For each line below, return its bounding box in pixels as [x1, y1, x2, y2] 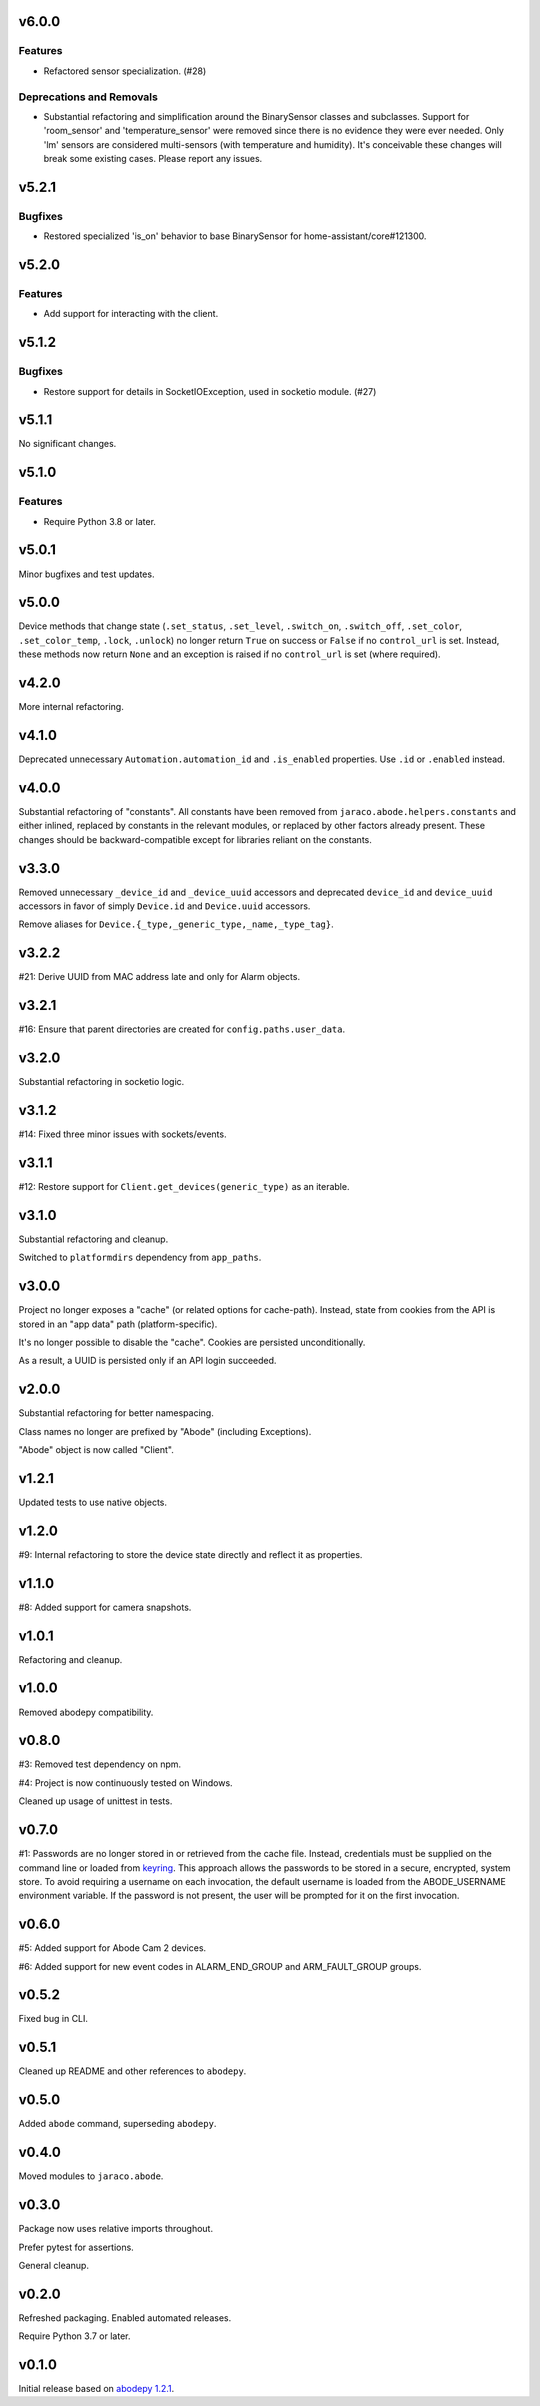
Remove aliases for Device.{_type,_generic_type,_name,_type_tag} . [18, 918, 334, 930]
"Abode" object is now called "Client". [18, 1443, 174, 1455]
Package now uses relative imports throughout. [18, 2223, 214, 2235]
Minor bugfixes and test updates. [18, 568, 155, 580]
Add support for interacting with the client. [43, 308, 219, 320]
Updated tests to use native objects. [18, 1496, 168, 1508]
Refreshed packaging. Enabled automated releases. [18, 2311, 232, 2324]
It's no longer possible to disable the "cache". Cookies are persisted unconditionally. [18, 1336, 366, 1348]
